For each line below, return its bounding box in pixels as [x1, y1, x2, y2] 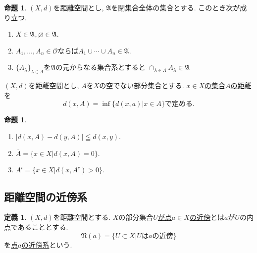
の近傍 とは [189, 212, 224, 222]
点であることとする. [4, 221, 68, 232]
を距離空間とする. [53, 212, 111, 222]
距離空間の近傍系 [4, 189, 87, 204]
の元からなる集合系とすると [55, 62, 146, 72]
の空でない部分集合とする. [99, 80, 184, 91]
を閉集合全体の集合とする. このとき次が [111, 2, 240, 12]
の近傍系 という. [21, 239, 72, 250]
